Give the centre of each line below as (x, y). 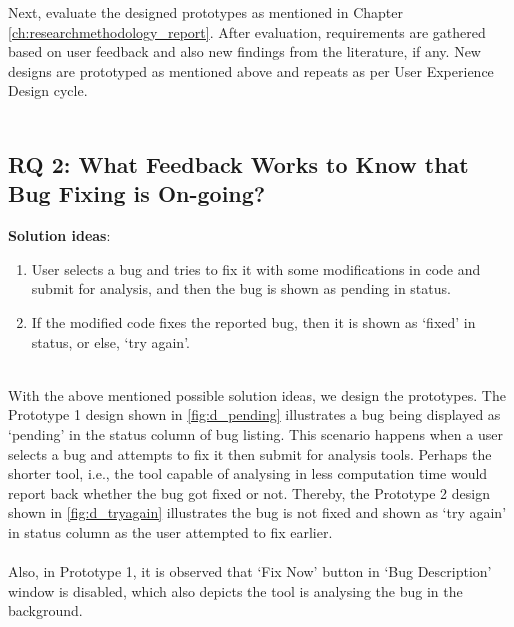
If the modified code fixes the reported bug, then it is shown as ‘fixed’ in (253, 321)
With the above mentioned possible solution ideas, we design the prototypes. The (257, 394)
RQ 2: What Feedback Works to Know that (238, 163)
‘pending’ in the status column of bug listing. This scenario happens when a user (255, 433)
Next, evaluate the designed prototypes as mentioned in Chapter (206, 12)
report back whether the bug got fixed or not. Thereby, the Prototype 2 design (249, 492)
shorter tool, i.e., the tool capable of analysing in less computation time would (248, 473)
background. (45, 610)
